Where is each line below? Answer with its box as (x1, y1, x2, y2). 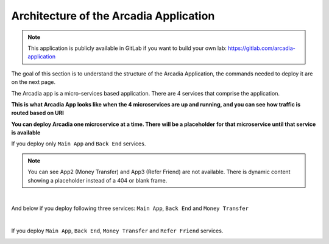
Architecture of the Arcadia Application (11, 9, 215, 23)
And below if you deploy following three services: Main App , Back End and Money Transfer (11, 204, 249, 212)
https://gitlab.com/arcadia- (227, 44, 295, 52)
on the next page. (11, 78, 56, 86)
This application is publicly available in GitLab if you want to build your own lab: (27, 44, 227, 52)
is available (11, 129, 41, 136)
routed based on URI (11, 110, 64, 117)
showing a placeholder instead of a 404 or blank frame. (27, 176, 168, 184)
